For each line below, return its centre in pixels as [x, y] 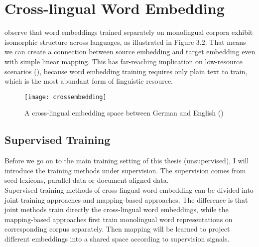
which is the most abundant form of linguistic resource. [89, 81]
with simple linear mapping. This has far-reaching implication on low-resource [124, 61]
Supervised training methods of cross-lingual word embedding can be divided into [129, 189]
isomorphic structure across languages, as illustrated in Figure [99, 42]
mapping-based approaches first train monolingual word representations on [119, 219]
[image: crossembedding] [65, 97]
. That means [225, 42]
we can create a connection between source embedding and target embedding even [130, 52]
